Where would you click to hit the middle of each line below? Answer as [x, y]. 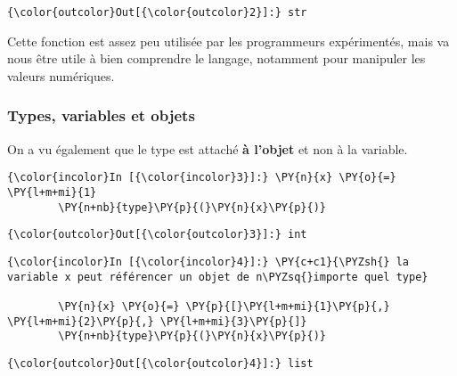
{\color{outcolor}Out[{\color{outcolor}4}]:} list [160, 363]
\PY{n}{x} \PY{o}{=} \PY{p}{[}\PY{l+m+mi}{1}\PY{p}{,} [224, 306]
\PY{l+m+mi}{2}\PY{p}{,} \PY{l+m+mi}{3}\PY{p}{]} [157, 321]
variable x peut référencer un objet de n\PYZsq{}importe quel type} [218, 277]
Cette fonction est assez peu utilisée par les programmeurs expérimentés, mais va [228, 41]
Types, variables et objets [101, 115]
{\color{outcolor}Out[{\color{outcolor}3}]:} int [157, 235]
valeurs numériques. [61, 75]
